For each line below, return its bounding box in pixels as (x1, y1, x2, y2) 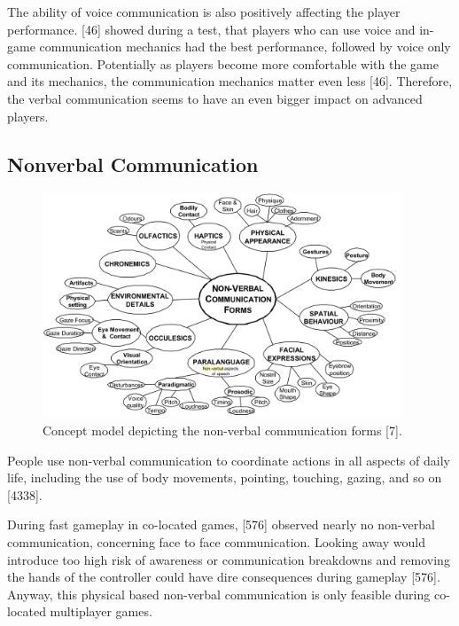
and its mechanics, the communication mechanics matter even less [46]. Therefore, (7, 72, 453, 90)
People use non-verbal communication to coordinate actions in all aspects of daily (7, 450, 450, 469)
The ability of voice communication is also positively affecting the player (7, 3, 401, 20)
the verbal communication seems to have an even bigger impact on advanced (7, 89, 423, 107)
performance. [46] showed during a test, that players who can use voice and (7, 20, 416, 38)
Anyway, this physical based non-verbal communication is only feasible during (7, 584, 431, 603)
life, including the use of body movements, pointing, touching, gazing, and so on (7, 468, 442, 487)
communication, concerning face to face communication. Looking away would (7, 533, 425, 552)
